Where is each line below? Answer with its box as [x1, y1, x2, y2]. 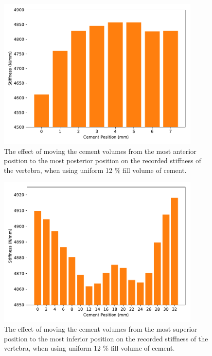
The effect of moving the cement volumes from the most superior [4, 323, 197, 334]
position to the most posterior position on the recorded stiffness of [4, 155, 201, 166]
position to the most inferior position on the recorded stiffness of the [4, 333, 208, 343]
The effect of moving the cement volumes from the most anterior [4, 146, 196, 156]
